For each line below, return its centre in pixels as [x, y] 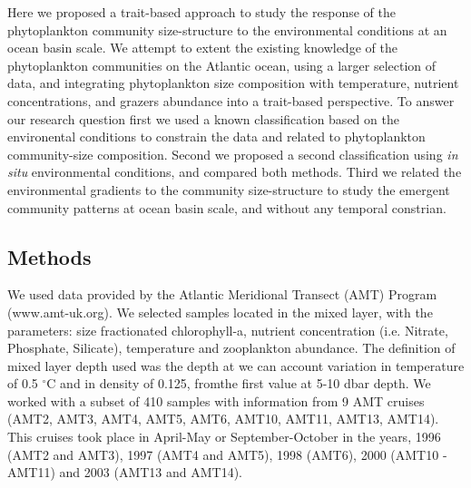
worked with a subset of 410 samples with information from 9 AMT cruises [216, 400]
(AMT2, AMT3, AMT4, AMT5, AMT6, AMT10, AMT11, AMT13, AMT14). [223, 419]
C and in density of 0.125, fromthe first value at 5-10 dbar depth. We [239, 383]
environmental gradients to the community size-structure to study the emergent [229, 189]
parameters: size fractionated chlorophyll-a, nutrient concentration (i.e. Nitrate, [228, 330]
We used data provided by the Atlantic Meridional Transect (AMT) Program [222, 294]
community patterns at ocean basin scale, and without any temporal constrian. [227, 207]
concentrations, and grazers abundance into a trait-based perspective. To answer [231, 100]
